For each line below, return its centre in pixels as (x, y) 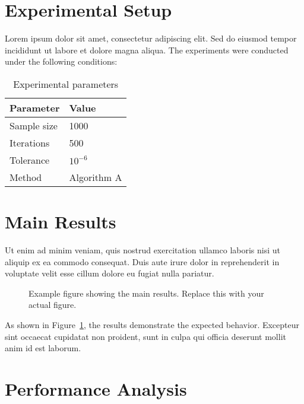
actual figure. (53, 305)
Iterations (30, 142)
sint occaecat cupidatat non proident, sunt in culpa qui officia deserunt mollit (145, 336)
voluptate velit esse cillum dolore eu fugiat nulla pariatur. (110, 273)
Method (26, 177)
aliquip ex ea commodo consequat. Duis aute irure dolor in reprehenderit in (142, 261)
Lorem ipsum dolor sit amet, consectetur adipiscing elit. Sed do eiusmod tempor (151, 38)
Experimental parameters (66, 84)
